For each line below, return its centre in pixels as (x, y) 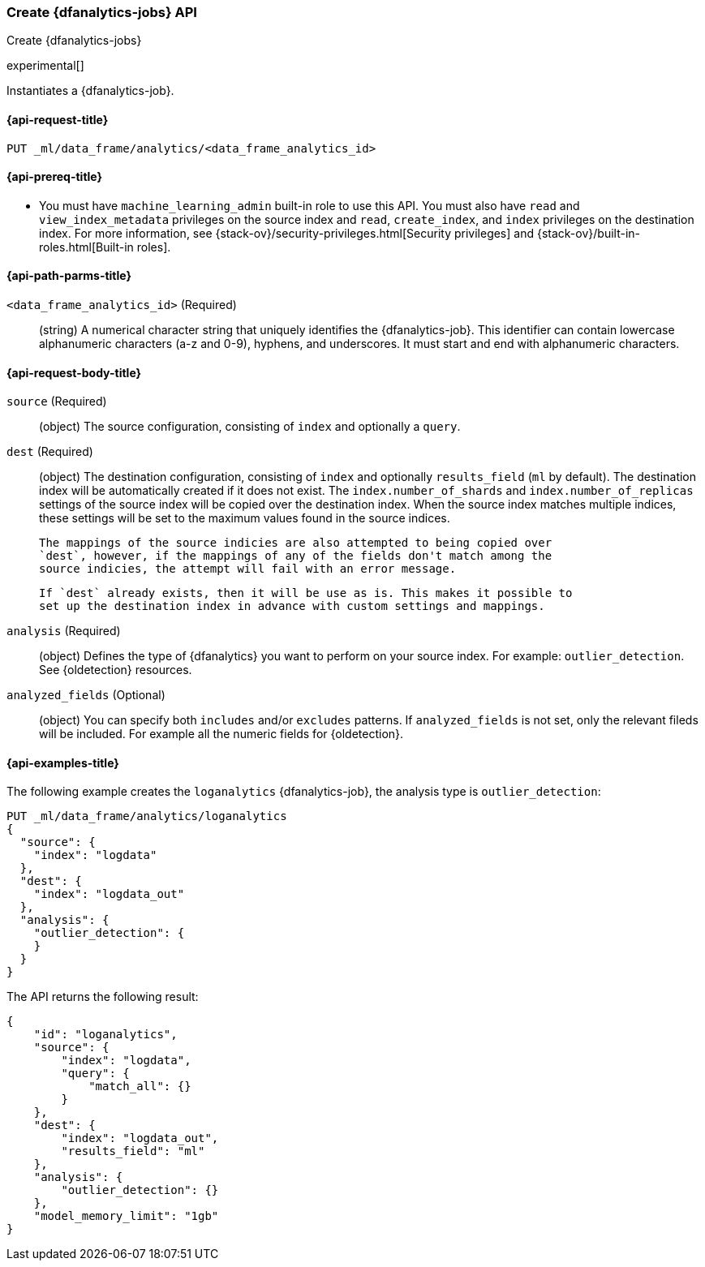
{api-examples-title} (63, 762)
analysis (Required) (64, 631)
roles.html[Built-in (86, 247)
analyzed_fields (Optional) (86, 695)
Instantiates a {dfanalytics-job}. (90, 91)
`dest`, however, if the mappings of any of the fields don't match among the (296, 556)
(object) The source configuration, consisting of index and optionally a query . (250, 427)
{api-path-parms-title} (69, 276)
